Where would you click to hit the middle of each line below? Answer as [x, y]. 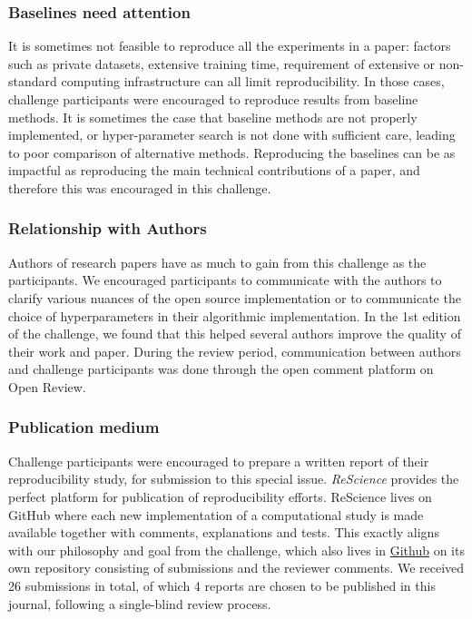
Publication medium [84, 427]
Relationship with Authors [108, 228]
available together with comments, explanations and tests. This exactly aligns [224, 532]
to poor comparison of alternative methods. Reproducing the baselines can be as [232, 152]
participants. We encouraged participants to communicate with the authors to [225, 280]
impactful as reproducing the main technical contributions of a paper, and [214, 170]
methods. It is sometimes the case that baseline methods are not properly [213, 117]
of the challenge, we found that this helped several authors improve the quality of [235, 334]
